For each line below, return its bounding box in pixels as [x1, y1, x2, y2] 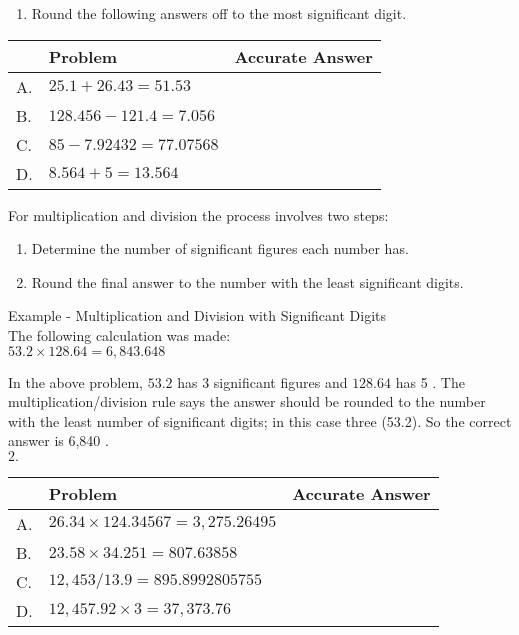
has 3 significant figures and [177, 371, 348, 392]
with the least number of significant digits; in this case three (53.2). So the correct [8, 410, 512, 431]
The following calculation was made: [8, 324, 231, 345]
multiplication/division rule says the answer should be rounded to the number [8, 391, 486, 412]
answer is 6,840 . [8, 430, 109, 451]
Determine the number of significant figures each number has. [31, 238, 409, 259]
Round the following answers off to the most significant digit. [31, 3, 407, 23]
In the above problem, [8, 371, 143, 392]
